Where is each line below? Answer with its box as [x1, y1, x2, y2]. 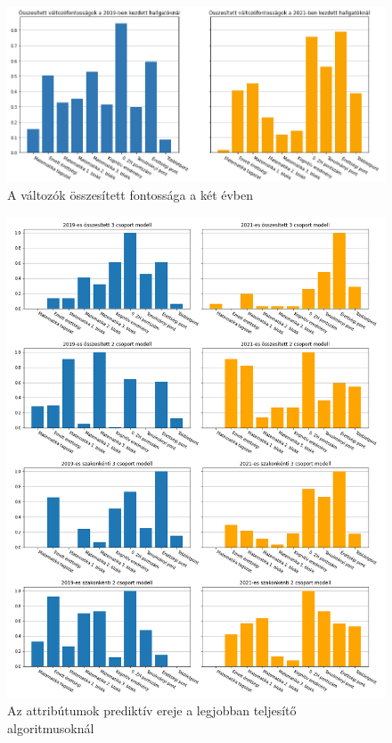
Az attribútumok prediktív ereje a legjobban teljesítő [7, 701, 297, 720]
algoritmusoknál [7, 718, 94, 737]
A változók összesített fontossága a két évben [7, 185, 254, 203]
